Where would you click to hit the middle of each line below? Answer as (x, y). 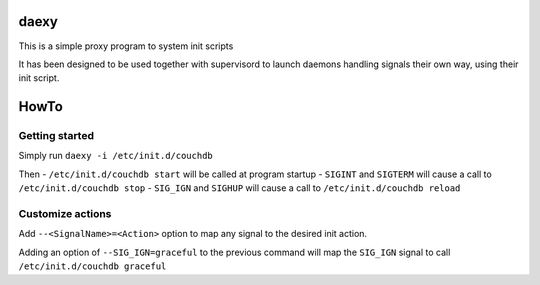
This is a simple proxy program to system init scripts (126, 46)
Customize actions (65, 213)
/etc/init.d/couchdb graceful (92, 266)
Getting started (56, 136)
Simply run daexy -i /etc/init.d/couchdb (116, 156)
